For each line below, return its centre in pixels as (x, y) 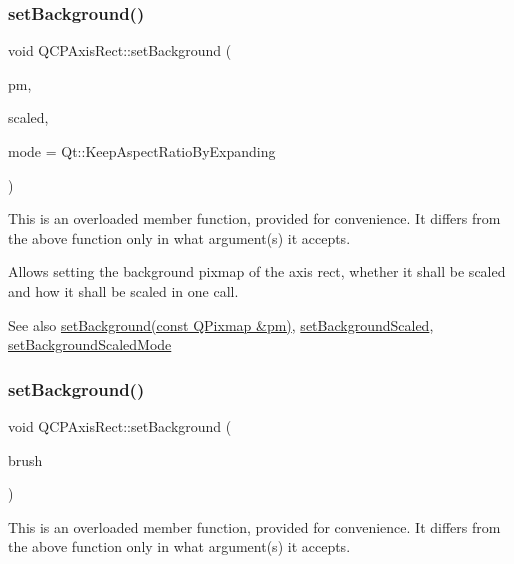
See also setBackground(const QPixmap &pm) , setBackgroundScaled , (221, 324)
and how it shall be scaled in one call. (123, 290)
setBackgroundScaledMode (90, 344)
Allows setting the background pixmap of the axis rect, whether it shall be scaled (257, 271)
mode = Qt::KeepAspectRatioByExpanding (142, 151)
